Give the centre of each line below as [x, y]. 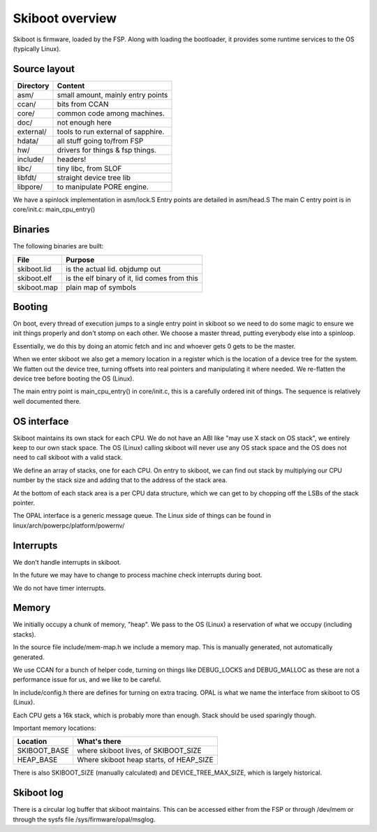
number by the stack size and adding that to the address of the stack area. [120, 480]
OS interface [41, 421]
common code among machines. [111, 113]
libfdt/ [27, 177]
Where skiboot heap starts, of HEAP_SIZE [145, 760]
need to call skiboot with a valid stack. [68, 458]
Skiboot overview [65, 18]
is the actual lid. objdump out [113, 269]
